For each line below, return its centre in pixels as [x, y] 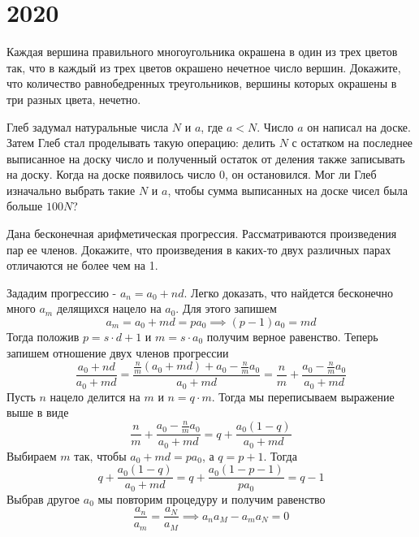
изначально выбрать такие [71, 190]
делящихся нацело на [109, 308]
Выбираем [32, 455]
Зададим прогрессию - [62, 292]
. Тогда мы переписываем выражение [303, 396]
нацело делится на [95, 396]
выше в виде [38, 412]
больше [25, 206]
